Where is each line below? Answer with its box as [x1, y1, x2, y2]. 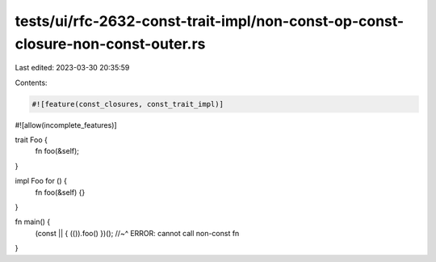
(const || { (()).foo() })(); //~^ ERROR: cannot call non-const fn [35, 228, 240, 238]
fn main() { [15, 217, 51, 226]
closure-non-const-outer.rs [15, 35, 206, 53]
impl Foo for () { [15, 176, 68, 186]
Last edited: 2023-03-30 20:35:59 [15, 63, 130, 73]
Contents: [15, 78, 48, 87]
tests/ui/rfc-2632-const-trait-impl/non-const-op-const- [15, 12, 405, 30]
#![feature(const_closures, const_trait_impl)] [31, 99, 224, 108]
